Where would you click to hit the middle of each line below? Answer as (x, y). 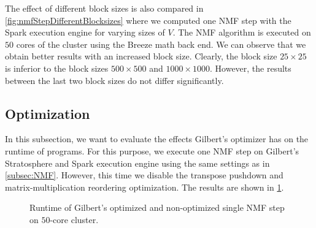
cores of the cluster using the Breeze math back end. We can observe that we (161, 44)
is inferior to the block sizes (57, 68)
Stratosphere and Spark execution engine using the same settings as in (137, 163)
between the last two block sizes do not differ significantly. (114, 80)
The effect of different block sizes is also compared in (104, 8)
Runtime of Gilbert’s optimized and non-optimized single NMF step (157, 207)
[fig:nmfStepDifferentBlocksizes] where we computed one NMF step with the (148, 20)
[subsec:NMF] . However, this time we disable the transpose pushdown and (144, 175)
